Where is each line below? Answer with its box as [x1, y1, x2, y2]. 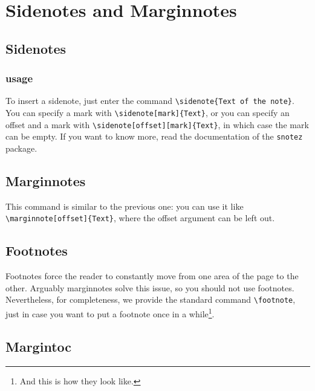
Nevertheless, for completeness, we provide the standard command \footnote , [5, 293, 296, 306]
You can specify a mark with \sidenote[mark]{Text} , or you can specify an [5, 106, 290, 119]
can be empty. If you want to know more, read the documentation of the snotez [5, 130, 303, 143]
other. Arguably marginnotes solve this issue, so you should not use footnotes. [5, 281, 294, 294]
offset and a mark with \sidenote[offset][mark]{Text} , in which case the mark [5, 118, 309, 131]
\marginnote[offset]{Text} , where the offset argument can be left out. [5, 212, 275, 224]
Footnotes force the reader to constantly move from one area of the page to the [5, 270, 299, 282]
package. [5, 142, 37, 154]
